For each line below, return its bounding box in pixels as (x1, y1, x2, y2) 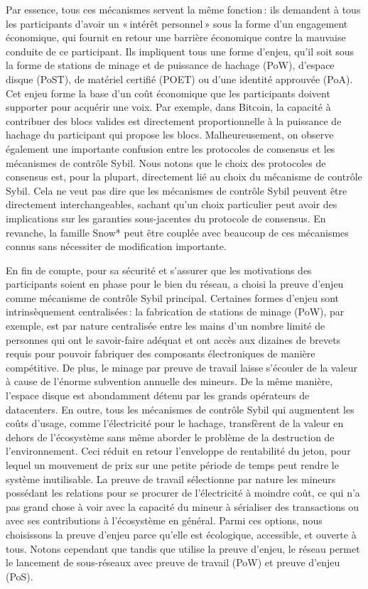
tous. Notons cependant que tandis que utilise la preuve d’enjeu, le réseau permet (6, 541, 360, 556)
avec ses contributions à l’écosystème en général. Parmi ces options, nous (6, 513, 323, 528)
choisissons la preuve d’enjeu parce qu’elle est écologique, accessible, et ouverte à (6, 526, 357, 541)
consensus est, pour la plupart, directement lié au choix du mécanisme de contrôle (6, 169, 362, 184)
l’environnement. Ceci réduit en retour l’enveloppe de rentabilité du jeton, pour (6, 443, 351, 458)
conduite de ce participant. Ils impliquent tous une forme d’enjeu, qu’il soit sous (6, 43, 355, 58)
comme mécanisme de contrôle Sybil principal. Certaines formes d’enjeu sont (6, 290, 340, 305)
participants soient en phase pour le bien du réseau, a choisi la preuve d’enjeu (6, 276, 344, 291)
